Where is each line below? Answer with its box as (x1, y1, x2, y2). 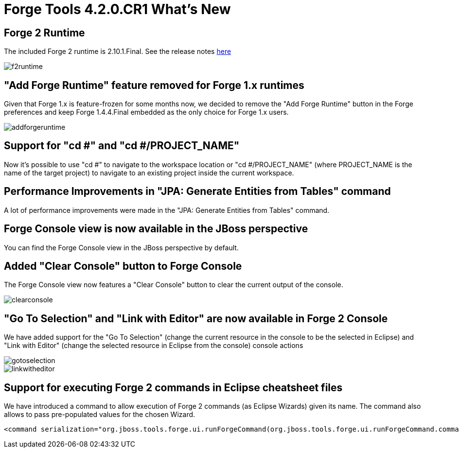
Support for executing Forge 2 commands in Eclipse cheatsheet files (4, 381, 343, 394)
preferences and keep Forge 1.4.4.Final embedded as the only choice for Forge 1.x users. (4, 108, 289, 117)
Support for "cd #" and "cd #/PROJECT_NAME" (4, 139, 240, 152)
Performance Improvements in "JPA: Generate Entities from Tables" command (4, 185, 391, 198)
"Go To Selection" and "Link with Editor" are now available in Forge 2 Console (4, 312, 388, 325)
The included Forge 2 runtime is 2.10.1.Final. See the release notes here (4, 47, 231, 56)
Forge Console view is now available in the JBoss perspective (4, 223, 308, 235)
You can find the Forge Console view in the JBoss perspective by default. (4, 243, 239, 252)
